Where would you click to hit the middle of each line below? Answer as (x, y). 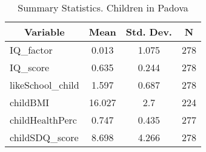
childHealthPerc (43, 120)
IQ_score (30, 67)
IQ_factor (31, 50)
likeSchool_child (45, 85)
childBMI (30, 102)
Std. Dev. (149, 32)
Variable (44, 32)
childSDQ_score (44, 137)
